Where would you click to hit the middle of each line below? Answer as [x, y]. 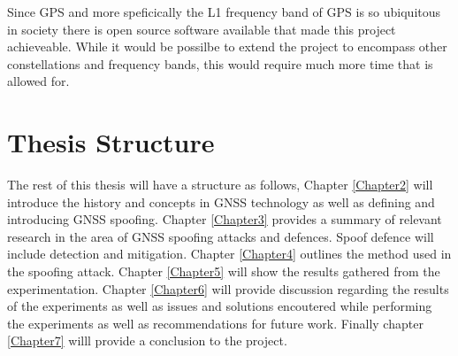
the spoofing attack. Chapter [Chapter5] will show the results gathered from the [224, 271]
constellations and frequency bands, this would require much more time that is [220, 63]
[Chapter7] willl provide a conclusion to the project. [147, 341]
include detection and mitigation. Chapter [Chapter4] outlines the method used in [229, 254]
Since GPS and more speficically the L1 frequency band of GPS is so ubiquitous [224, 12]
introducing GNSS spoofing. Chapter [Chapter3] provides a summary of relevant [225, 219]
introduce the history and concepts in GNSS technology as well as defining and [221, 201]
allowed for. [38, 81]
